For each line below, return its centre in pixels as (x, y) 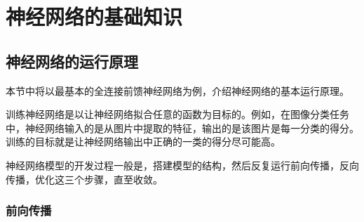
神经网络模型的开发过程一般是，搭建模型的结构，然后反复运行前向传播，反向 (182, 165)
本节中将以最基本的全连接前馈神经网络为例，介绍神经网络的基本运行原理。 (177, 90)
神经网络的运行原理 (72, 61)
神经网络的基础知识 (94, 17)
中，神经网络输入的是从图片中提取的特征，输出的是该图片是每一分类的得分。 (182, 128)
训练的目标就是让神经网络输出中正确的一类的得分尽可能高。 (143, 142)
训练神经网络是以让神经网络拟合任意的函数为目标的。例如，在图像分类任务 (177, 114)
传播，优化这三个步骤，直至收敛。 (84, 179)
